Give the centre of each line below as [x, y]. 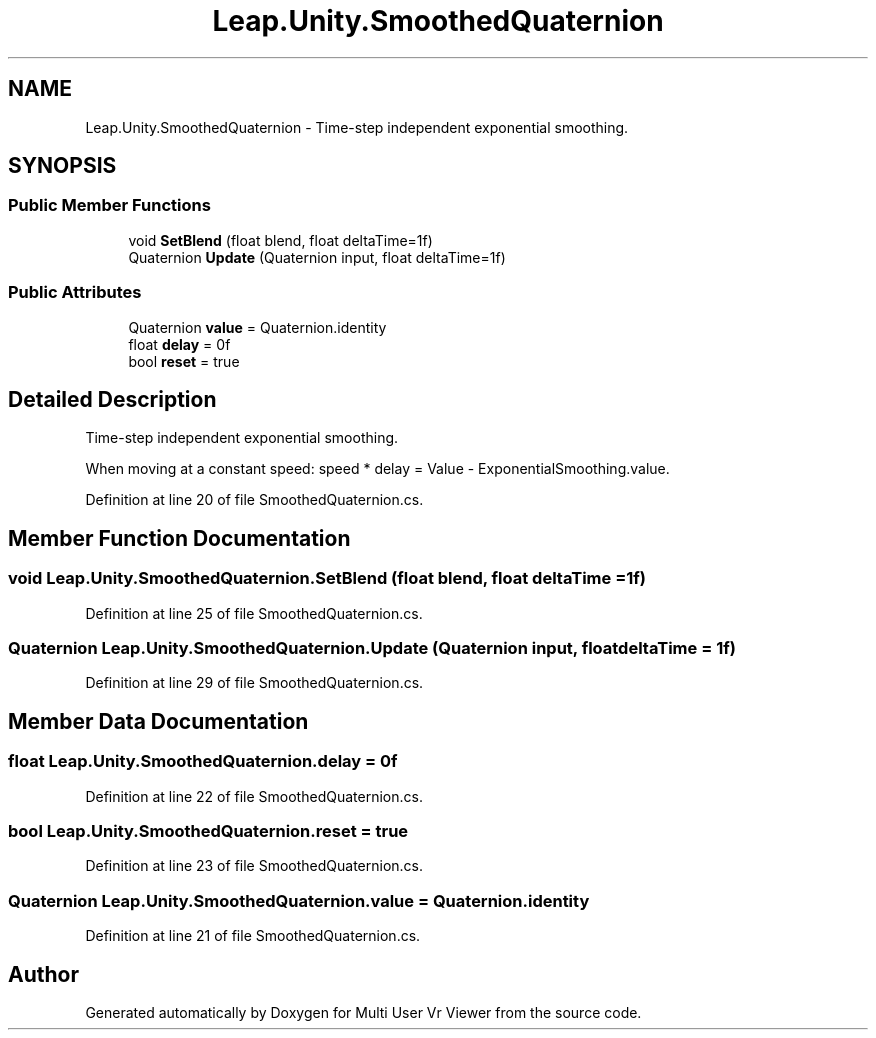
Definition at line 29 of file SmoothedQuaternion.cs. [254, 683]
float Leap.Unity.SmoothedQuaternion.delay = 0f [203, 761]
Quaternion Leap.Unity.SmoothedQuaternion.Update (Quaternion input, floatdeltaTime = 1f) [372, 648]
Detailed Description [112, 399]
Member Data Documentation [158, 721]
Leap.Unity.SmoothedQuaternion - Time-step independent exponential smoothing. [357, 127]
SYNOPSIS [62, 166]
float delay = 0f [179, 344]
